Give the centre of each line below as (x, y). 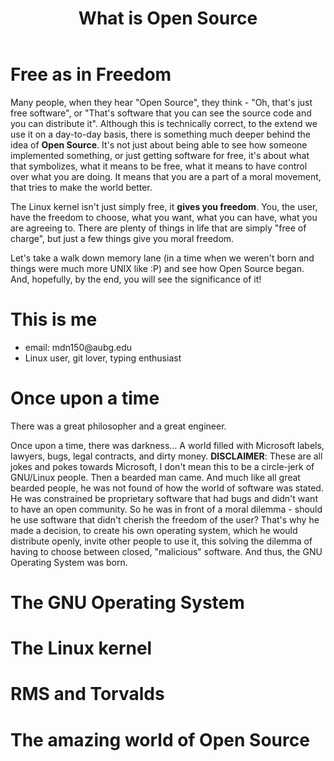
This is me (54, 319)
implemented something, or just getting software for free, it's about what (160, 155)
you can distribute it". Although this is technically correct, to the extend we (164, 123)
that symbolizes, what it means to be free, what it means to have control (159, 166)
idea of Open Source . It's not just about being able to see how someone (159, 144)
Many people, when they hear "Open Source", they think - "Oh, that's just (161, 102)
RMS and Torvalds (87, 694)
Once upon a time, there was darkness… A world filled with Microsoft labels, (167, 445)
